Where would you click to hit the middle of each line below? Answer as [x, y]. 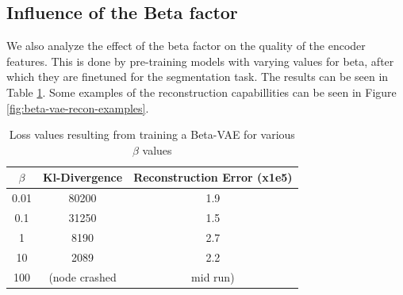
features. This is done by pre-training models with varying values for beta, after [200, 61]
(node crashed [83, 276]
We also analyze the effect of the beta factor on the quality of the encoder [186, 46]
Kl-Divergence [83, 177]
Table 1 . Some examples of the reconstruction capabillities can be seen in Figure [201, 92]
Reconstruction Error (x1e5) [213, 177]
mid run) [213, 276]
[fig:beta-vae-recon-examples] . [78, 107]
